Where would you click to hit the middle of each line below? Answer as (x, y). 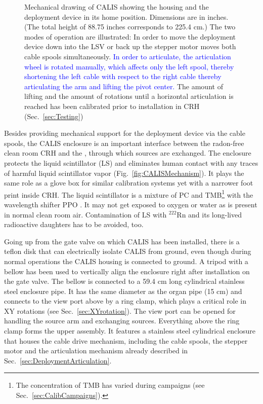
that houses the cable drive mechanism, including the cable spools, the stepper (126, 340)
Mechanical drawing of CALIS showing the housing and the (117, 7)
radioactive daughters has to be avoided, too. (74, 224)
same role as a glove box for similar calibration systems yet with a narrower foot (129, 183)
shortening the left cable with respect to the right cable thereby (123, 76)
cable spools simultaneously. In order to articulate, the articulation (128, 56)
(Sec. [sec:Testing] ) (54, 116)
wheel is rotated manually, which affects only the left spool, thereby (129, 66)
